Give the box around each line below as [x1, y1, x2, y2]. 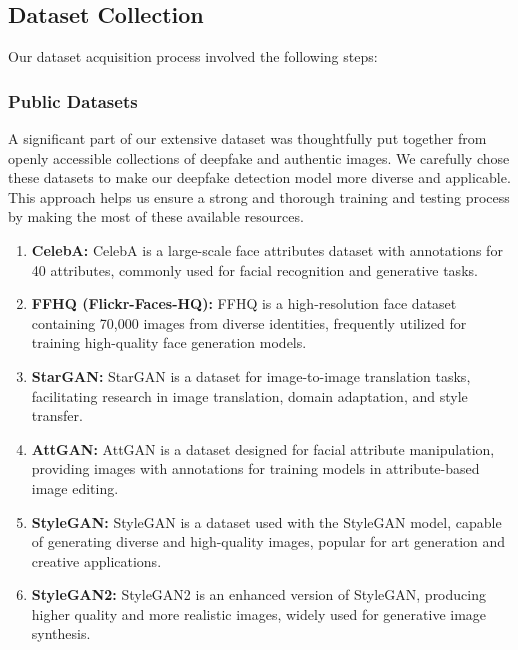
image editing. [31, 477, 119, 498]
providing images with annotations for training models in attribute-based [31, 458, 480, 479]
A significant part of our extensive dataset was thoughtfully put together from [8, 128, 487, 149]
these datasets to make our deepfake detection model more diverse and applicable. [8, 167, 511, 188]
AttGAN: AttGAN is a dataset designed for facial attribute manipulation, [31, 438, 495, 459]
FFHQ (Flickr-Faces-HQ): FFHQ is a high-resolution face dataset [31, 293, 457, 314]
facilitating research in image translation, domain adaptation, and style [31, 385, 468, 406]
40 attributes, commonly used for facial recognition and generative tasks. [31, 259, 478, 280]
